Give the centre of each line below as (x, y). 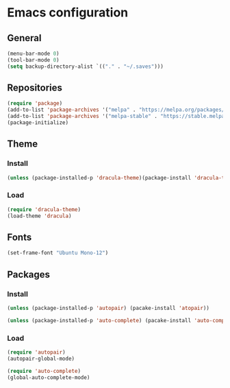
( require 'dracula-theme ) (44, 209)
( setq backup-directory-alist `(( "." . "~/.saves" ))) (86, 66)
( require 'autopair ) (37, 352)
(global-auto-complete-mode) (49, 377)
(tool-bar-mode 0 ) (33, 60)
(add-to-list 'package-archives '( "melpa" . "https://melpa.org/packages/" (117, 110)
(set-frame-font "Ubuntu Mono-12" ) (58, 253)
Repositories (35, 88)
